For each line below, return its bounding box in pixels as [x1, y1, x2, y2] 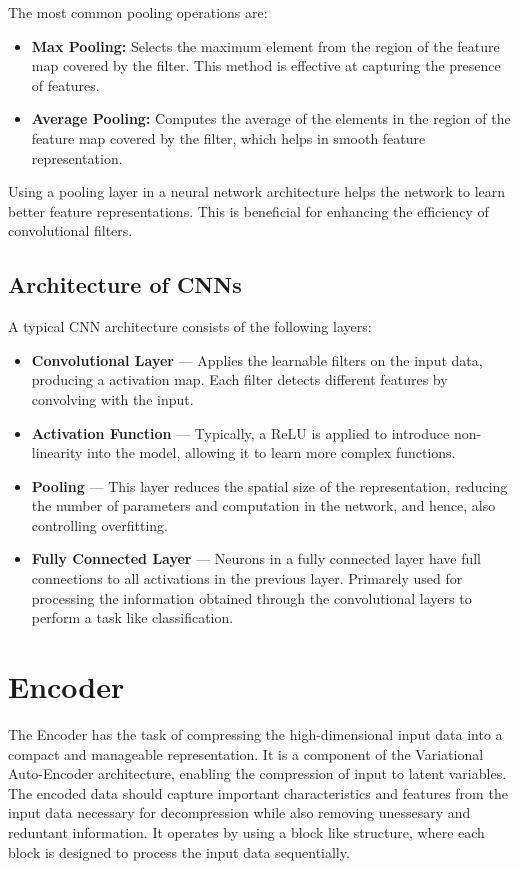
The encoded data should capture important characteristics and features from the [8, 782, 508, 803]
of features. [31, 74, 100, 95]
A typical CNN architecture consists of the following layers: [8, 316, 372, 337]
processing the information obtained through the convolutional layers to [31, 587, 472, 608]
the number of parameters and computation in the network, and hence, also [31, 495, 496, 516]
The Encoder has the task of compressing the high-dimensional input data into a [8, 723, 503, 744]
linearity [31, 442, 83, 463]
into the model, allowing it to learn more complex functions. [87, 442, 456, 463]
